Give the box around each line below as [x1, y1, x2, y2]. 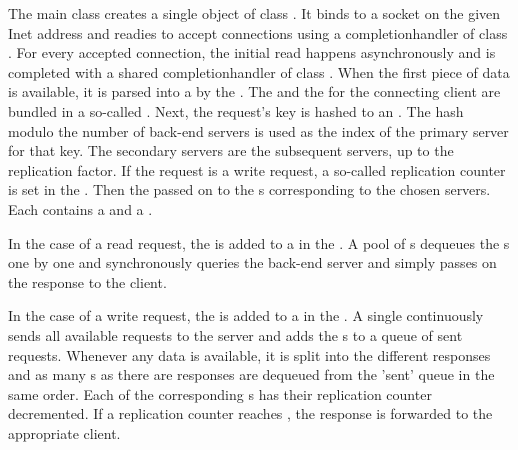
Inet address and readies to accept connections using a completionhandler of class [8, 22, 508, 43]
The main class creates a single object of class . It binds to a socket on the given [8, 3, 501, 23]
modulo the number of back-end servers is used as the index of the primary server [8, 120, 509, 141]
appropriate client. [8, 422, 121, 443]
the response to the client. [8, 271, 167, 292]
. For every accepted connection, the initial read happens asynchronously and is [8, 42, 496, 63]
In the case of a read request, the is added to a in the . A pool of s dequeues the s [8, 232, 510, 253]
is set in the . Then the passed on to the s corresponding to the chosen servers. [8, 179, 491, 200]
